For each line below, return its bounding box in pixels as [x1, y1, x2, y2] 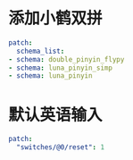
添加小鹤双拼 [8, 8, 104, 29]
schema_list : [16, 46, 65, 55]
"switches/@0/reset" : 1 [16, 143, 104, 152]
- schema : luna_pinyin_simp [8, 63, 113, 72]
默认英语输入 [8, 105, 104, 125]
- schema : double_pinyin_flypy [8, 55, 125, 63]
